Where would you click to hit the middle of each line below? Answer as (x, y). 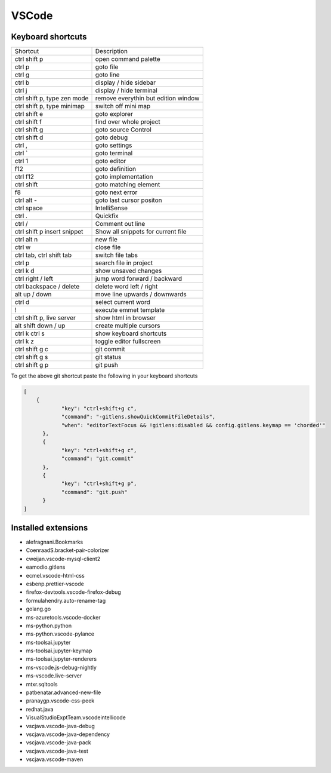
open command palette (128, 59)
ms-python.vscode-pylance (60, 634)
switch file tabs (117, 255)
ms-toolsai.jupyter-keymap (59, 651)
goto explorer (114, 114)
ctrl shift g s (31, 357)
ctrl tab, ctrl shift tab (43, 255)
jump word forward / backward (139, 279)
